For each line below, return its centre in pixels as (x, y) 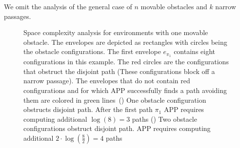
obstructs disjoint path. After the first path (88, 109)
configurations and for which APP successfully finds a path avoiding (125, 90)
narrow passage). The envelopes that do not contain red (107, 81)
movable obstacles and (174, 6)
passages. (18, 16)
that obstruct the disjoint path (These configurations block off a (119, 71)
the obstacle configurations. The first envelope (92, 51)
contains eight (195, 51)
